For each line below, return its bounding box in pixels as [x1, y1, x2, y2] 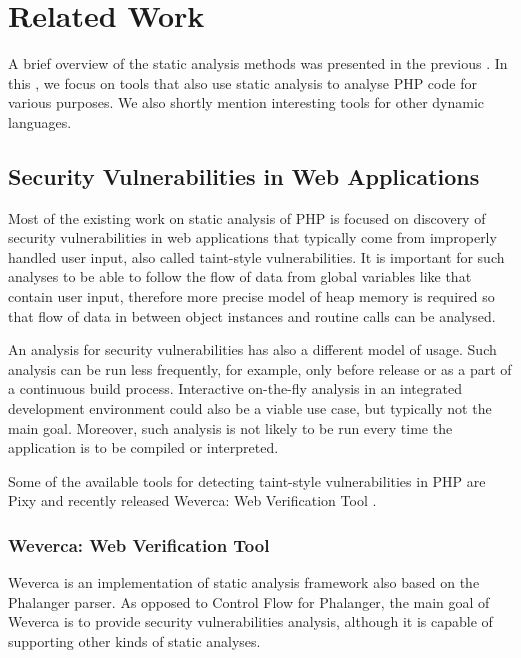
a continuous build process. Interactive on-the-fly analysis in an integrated [8, 378, 462, 399]
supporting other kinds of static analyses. [8, 631, 261, 652]
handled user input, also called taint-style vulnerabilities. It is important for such [8, 246, 505, 267]
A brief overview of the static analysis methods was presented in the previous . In [8, 53, 508, 74]
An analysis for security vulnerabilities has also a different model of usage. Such [8, 339, 497, 360]
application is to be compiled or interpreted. [8, 437, 279, 458]
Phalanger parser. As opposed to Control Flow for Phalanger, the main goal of [8, 591, 490, 612]
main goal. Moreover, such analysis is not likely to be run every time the [8, 417, 453, 438]
